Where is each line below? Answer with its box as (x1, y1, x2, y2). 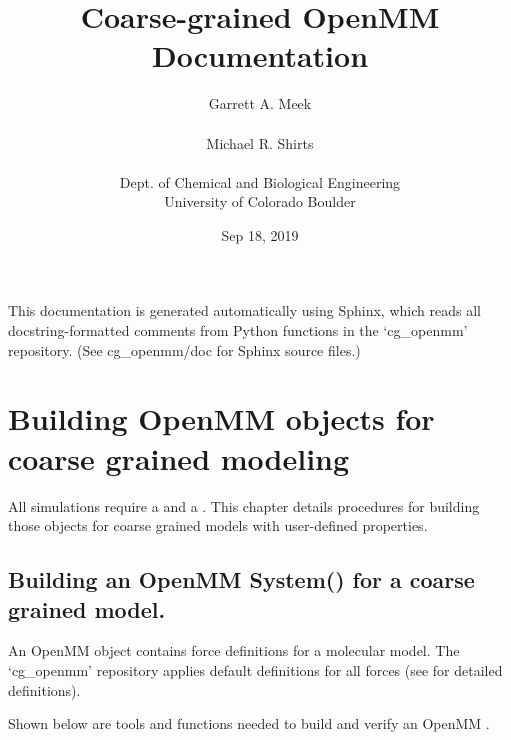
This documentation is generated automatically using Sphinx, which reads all (8, 300, 481, 321)
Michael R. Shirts (206, 132, 314, 153)
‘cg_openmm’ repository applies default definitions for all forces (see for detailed (8, 659, 503, 680)
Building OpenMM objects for (8, 398, 435, 439)
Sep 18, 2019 (221, 224, 299, 245)
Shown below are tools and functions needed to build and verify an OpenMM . (8, 713, 490, 734)
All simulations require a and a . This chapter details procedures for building (8, 495, 480, 516)
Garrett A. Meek (208, 93, 312, 114)
